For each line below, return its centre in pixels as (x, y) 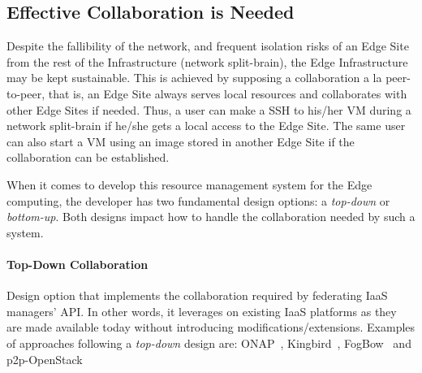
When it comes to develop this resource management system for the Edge (189, 184)
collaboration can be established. (88, 157)
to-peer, (26, 93)
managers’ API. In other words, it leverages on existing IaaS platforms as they (202, 311)
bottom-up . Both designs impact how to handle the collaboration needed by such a (211, 217)
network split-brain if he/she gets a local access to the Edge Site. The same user (206, 126)
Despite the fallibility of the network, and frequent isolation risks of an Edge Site (208, 46)
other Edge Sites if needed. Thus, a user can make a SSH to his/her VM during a (209, 109)
